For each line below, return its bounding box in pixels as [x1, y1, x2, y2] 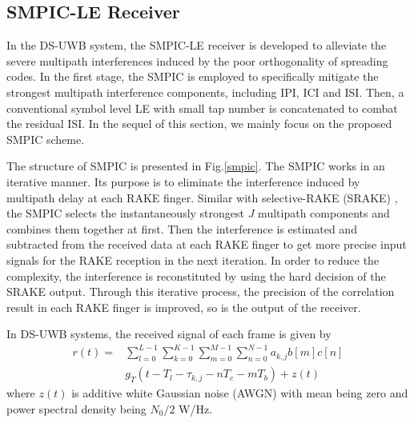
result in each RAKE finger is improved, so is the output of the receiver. [6, 298, 361, 315]
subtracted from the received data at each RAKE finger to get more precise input [6, 236, 407, 253]
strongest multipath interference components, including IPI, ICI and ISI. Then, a [6, 83, 404, 100]
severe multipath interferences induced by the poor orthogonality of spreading [6, 52, 388, 69]
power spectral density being [6, 400, 147, 417]
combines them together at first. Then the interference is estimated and [6, 220, 357, 237]
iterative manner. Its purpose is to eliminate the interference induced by [6, 173, 360, 190]
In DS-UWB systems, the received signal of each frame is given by [6, 325, 332, 342]
